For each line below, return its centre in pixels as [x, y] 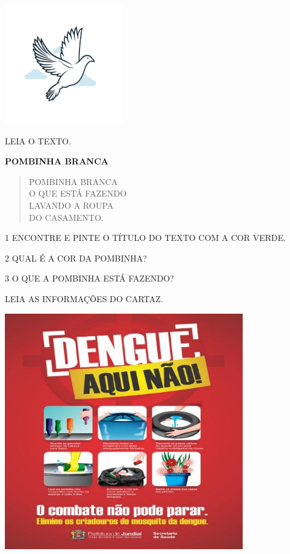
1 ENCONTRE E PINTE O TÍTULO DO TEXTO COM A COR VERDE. [146, 238]
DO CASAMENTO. [66, 217]
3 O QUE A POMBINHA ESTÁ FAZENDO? [89, 278]
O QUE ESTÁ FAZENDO [78, 193]
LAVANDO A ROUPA [71, 205]
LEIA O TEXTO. [38, 140]
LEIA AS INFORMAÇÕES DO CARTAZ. [84, 298]
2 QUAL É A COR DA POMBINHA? [76, 258]
